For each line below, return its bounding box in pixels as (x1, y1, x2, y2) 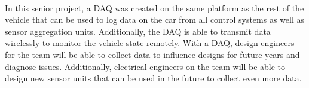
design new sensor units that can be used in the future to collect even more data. (5, 72, 302, 84)
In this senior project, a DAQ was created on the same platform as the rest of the (5, 1, 304, 14)
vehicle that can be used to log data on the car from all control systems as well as (5, 13, 305, 26)
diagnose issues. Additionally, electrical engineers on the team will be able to (5, 60, 286, 72)
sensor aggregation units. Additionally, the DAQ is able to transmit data (5, 25, 271, 37)
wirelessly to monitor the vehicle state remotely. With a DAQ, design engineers (5, 37, 295, 49)
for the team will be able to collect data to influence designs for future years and (5, 48, 300, 60)
